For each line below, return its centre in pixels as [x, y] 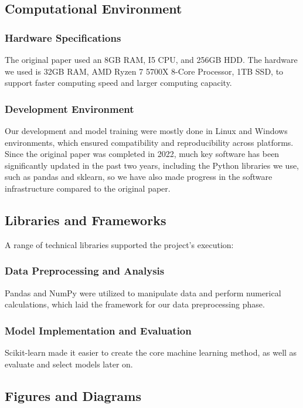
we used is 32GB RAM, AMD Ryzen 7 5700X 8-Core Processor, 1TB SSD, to [144, 71]
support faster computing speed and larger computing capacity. [118, 83]
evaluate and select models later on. [69, 364]
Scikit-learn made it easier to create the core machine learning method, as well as [151, 352]
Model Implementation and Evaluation [98, 330]
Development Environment [69, 108]
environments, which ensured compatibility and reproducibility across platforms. [149, 142]
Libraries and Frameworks [86, 220]
